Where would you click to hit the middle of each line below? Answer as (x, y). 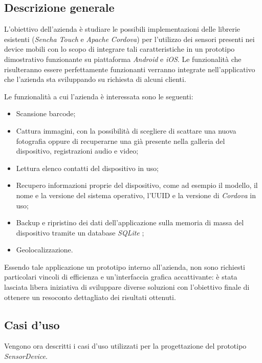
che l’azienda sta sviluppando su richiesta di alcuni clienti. (95, 79)
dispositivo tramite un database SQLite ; (80, 232)
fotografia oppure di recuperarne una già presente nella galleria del (121, 141)
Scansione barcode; (46, 113)
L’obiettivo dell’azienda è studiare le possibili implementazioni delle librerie (122, 29)
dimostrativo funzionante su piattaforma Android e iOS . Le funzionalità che (123, 59)
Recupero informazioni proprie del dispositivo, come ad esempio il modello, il (137, 185)
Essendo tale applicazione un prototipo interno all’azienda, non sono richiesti (125, 266)
